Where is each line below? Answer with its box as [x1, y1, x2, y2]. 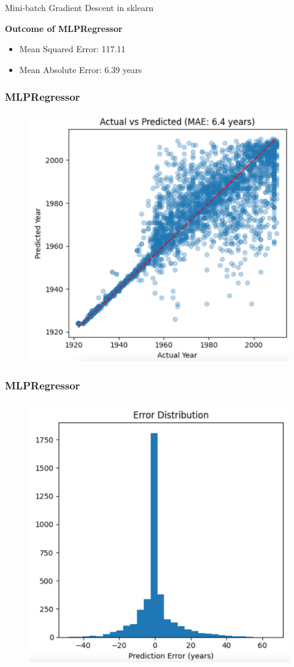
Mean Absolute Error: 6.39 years [19, 63, 142, 76]
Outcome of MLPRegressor [5, 21, 123, 34]
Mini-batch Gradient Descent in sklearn [5, 1, 154, 14]
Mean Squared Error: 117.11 [19, 42, 126, 55]
